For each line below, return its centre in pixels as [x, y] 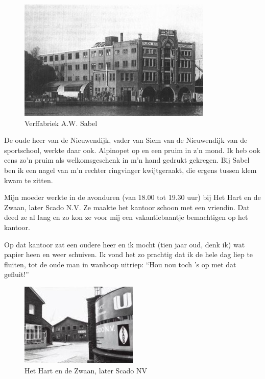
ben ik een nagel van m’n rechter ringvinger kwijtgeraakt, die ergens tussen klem [130, 170]
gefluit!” [17, 274]
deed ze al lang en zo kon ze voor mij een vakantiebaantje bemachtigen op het [126, 217]
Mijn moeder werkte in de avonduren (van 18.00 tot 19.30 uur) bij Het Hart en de [132, 197]
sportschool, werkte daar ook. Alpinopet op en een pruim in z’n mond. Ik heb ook [132, 150]
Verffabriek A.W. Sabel [61, 123]
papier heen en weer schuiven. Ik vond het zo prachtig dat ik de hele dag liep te [129, 254]
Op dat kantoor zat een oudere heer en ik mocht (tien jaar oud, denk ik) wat [125, 244]
